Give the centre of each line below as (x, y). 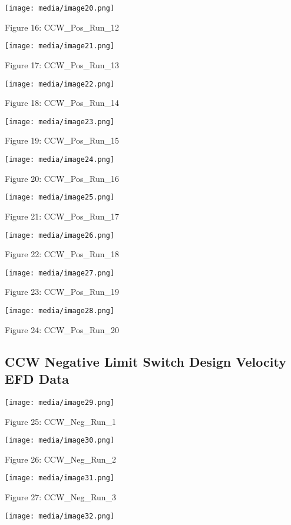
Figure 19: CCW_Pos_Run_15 (62, 140)
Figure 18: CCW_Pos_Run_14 (62, 103)
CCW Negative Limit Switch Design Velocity (145, 361)
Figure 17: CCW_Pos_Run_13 (62, 64)
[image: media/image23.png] (60, 122)
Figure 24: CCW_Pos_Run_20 (62, 329)
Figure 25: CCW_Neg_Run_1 (61, 421)
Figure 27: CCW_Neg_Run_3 (61, 497)
